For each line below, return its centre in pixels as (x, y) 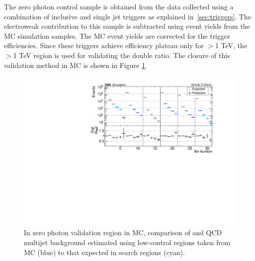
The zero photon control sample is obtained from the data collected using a (119, 6)
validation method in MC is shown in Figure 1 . (76, 65)
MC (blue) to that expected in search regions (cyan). (104, 252)
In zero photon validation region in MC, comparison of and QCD (123, 232)
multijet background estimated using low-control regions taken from (127, 242)
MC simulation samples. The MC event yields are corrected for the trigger (117, 35)
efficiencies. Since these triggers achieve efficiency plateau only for (104, 45)
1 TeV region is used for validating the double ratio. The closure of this (122, 55)
